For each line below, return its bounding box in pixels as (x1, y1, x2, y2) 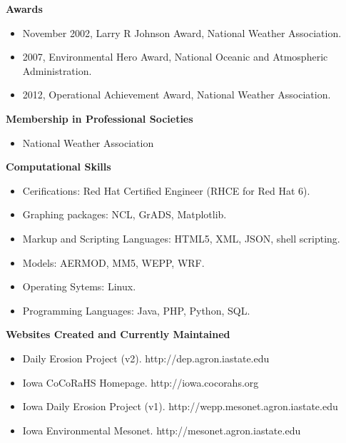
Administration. (22, 63, 92, 78)
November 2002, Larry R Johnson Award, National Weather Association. (22, 25, 342, 40)
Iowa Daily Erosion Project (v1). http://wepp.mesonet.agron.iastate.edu (22, 399, 338, 414)
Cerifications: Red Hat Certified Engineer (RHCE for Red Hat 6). (22, 183, 310, 198)
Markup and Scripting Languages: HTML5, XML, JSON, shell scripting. (22, 230, 340, 245)
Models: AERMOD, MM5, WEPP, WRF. (22, 255, 205, 270)
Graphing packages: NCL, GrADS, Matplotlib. (22, 207, 227, 222)
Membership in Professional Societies (6, 111, 193, 126)
